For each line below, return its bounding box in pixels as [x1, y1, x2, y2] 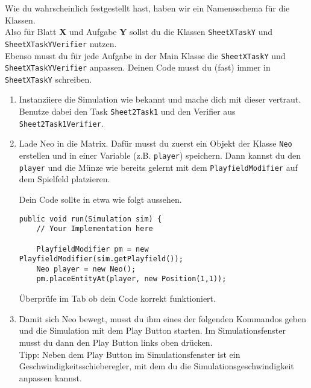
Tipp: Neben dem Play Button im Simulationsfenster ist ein [19, 348, 240, 360]
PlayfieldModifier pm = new [36, 244, 149, 253]
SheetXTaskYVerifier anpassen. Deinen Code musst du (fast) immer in [5, 61, 271, 74]
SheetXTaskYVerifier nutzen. [5, 37, 117, 49]
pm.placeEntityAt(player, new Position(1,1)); [36, 275, 227, 284]
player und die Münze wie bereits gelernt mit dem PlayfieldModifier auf [19, 161, 298, 173]
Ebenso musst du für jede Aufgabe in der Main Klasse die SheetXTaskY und [5, 49, 286, 62]
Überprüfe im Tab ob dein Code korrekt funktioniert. [19, 292, 216, 305]
